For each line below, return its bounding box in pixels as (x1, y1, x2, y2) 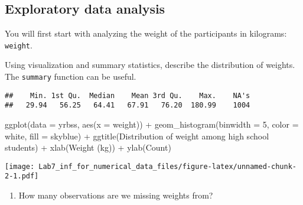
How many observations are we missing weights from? (18, 189, 213, 201)
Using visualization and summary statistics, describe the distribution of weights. (5, 58, 295, 71)
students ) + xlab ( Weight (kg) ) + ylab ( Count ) (5, 141, 171, 154)
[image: (5, 162, 35, 171)
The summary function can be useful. (5, 70, 136, 83)
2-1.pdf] (5, 172, 39, 181)
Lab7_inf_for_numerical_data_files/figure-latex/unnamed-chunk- (38, 162, 297, 171)
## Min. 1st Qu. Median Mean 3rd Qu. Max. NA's (5, 91, 250, 100)
